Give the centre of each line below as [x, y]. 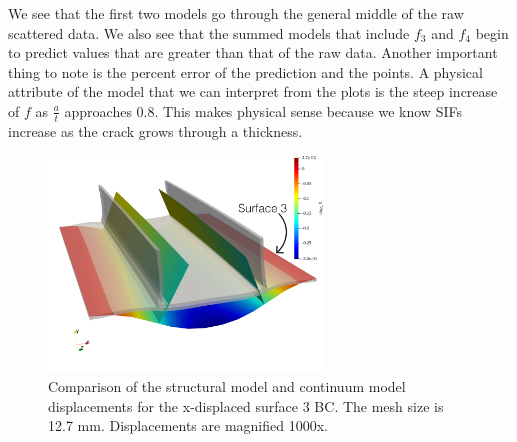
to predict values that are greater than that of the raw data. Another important [253, 52]
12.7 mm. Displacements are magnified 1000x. [188, 425]
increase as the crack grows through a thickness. [155, 130]
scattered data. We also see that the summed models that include [209, 32]
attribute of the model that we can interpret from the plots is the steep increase [253, 91]
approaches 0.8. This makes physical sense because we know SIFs [263, 110]
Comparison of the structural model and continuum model [227, 385]
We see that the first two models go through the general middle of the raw [236, 13]
